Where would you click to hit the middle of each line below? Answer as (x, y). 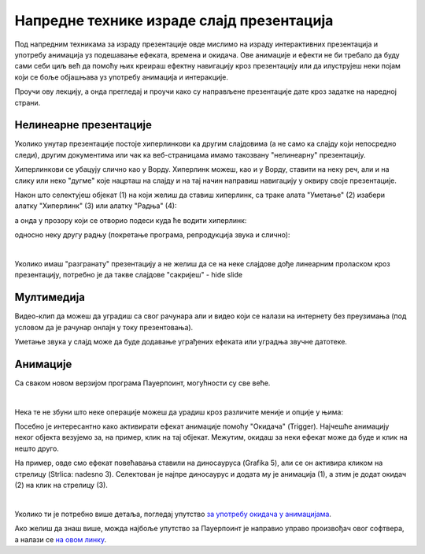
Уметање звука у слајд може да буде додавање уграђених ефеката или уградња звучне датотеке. (181, 342)
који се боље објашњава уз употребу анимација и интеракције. (121, 77)
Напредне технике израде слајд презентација (174, 20)
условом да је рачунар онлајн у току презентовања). (104, 327)
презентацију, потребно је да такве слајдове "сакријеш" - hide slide (129, 275)
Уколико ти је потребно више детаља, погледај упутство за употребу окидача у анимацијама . (173, 514)
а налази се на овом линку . (60, 539)
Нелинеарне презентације (83, 125)
